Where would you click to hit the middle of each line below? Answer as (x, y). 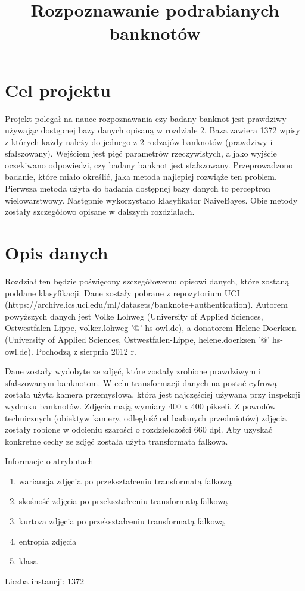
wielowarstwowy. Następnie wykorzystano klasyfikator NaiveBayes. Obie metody (151, 200)
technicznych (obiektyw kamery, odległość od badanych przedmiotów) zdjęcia (146, 418)
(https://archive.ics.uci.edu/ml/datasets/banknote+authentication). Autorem (146, 304)
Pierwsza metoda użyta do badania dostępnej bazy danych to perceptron (138, 188)
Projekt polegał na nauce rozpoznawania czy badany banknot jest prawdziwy (146, 118)
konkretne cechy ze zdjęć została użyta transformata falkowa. (116, 441)
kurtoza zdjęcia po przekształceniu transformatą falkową (122, 521)
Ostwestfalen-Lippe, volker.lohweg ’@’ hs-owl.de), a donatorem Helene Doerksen (151, 328)
